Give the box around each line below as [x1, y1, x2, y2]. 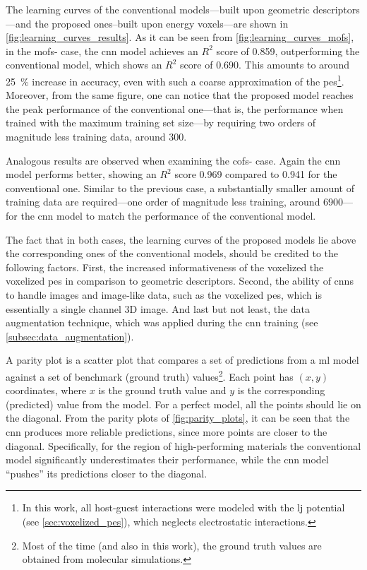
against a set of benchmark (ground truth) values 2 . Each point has [6, 367, 294, 384]
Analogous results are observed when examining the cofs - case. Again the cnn [6, 153, 341, 167]
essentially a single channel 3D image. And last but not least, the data [6, 301, 311, 316]
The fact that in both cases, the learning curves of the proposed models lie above [6, 232, 356, 247]
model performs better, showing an [6, 167, 157, 182]
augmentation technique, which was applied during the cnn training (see [6, 315, 318, 330]
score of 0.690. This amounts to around [180, 57, 349, 72]
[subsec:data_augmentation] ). [6, 328, 134, 343]
